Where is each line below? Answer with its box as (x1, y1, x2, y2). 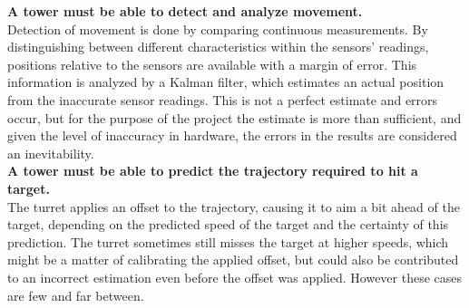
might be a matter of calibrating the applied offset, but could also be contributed (7, 250, 459, 269)
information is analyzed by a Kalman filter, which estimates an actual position (7, 72, 445, 91)
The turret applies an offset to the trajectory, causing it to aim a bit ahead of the (7, 197, 460, 216)
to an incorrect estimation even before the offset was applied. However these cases (7, 267, 463, 286)
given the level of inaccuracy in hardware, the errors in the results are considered (7, 126, 457, 145)
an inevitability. (7, 143, 94, 162)
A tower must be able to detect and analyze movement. (7, 2, 363, 20)
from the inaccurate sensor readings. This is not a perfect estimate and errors (7, 90, 438, 109)
